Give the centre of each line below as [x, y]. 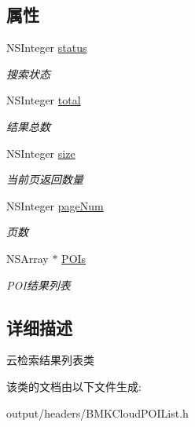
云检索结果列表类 [50, 360]
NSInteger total [44, 100]
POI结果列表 [39, 285]
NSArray [28, 258]
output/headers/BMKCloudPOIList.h [97, 412]
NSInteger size [41, 153]
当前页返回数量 [45, 179]
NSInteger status [47, 47]
